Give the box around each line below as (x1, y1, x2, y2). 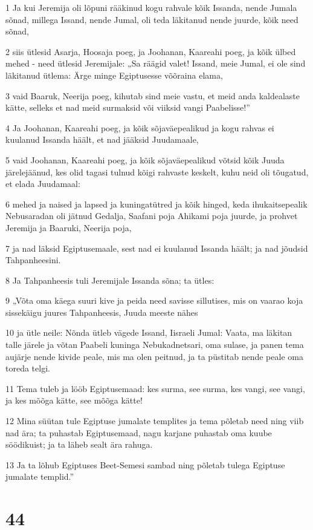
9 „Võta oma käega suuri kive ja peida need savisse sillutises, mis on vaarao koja (5, 294, 303, 307)
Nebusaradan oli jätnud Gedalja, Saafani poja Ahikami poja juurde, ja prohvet (5, 209, 298, 222)
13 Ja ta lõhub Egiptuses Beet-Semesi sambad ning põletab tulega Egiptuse (5, 458, 285, 471)
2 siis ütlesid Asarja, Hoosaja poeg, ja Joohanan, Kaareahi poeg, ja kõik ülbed (5, 45, 296, 57)
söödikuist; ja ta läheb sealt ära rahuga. (5, 438, 153, 451)
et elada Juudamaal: (5, 177, 80, 190)
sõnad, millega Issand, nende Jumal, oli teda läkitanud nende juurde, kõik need (5, 13, 298, 25)
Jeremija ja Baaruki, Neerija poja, (5, 221, 132, 234)
